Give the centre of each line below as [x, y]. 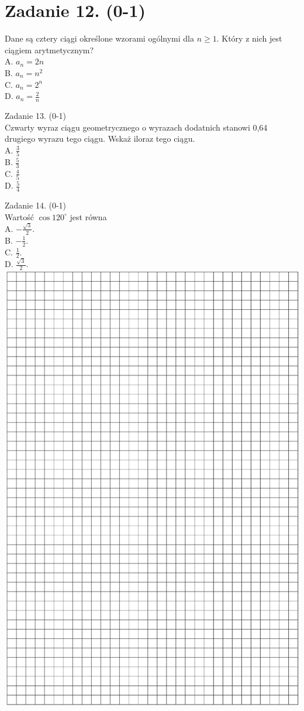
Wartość [19, 216]
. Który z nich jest [249, 38]
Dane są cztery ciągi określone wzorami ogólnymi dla [99, 38]
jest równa [88, 216]
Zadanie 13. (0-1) [35, 115]
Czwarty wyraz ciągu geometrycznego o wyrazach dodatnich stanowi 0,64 [136, 127]
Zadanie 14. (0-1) [35, 205]
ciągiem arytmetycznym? [49, 49]
